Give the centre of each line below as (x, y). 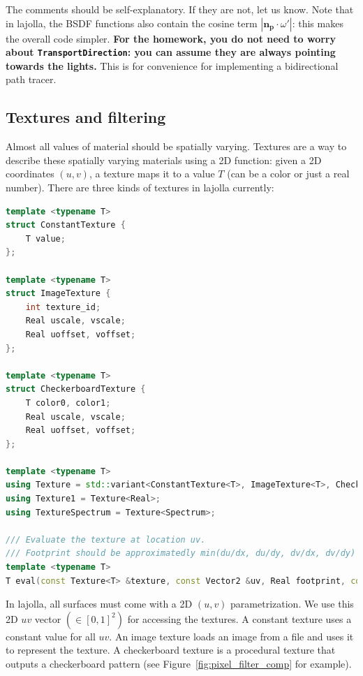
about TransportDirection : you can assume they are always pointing (171, 52)
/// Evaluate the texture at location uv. (106, 539)
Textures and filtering (86, 117)
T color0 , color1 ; (68, 403)
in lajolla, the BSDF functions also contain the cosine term (132, 23)
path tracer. (31, 79)
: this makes (318, 23)
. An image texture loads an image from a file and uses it (231, 636)
